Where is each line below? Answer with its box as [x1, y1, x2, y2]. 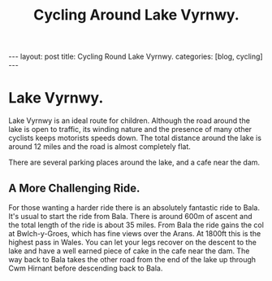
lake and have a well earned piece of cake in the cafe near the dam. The [8, 246, 250, 256]
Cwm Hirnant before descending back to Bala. [8, 263, 163, 273]
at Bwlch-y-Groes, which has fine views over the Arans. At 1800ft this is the [8, 228, 261, 238]
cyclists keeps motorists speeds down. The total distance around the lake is [8, 133, 262, 143]
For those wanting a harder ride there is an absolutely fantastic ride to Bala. [8, 202, 260, 213]
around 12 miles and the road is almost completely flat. [8, 142, 191, 151]
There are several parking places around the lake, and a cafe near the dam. [8, 157, 261, 168]
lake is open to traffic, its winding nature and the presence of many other [8, 125, 253, 134]
